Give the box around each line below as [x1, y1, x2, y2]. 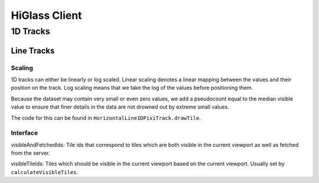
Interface [11, 129, 38, 137]
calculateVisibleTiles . [11, 168, 79, 175]
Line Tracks [11, 45, 55, 55]
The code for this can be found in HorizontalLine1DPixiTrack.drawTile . [11, 114, 201, 121]
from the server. [11, 149, 50, 156]
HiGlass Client [11, 9, 82, 22]
